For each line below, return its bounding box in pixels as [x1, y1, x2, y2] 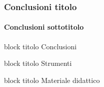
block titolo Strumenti [4, 58, 72, 68]
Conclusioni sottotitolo [4, 22, 84, 32]
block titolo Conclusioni [4, 41, 77, 51]
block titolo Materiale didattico [4, 74, 100, 85]
